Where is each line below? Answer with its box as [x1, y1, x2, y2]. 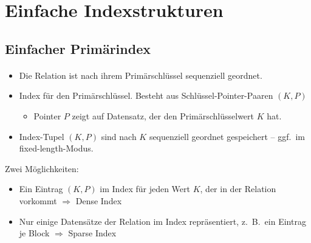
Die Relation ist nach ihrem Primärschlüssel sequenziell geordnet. [19, 68, 262, 81]
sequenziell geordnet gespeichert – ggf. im [149, 130, 305, 142]
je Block [19, 227, 50, 239]
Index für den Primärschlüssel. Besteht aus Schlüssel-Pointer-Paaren [19, 89, 273, 102]
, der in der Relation [200, 182, 276, 195]
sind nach [101, 130, 137, 142]
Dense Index [75, 194, 122, 207]
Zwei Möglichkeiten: [5, 162, 79, 175]
